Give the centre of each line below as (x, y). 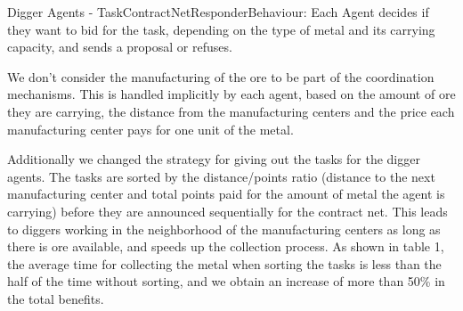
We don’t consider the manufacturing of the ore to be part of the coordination (221, 76)
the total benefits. (56, 298)
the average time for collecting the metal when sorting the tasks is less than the (224, 263)
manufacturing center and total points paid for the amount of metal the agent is (226, 194)
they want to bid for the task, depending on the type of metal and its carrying (221, 29)
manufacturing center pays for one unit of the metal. (150, 129)
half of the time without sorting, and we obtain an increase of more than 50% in (226, 281)
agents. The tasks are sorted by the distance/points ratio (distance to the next (221, 176)
